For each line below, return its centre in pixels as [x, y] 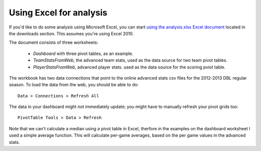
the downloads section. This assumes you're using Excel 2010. [71, 33]
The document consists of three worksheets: [54, 42]
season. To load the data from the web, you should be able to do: [74, 85]
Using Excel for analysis [58, 13]
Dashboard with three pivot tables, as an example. [83, 54]
